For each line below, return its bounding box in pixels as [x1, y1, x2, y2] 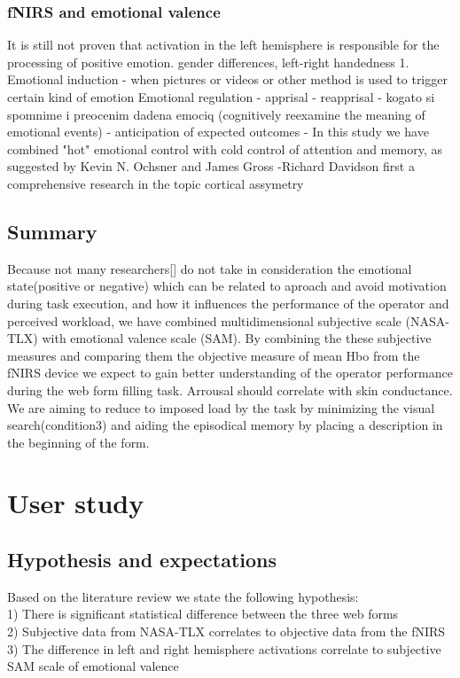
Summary [7, 217, 97, 245]
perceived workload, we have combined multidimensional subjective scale [7, 311, 402, 330]
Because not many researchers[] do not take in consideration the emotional [7, 259, 412, 277]
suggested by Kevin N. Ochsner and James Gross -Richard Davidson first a [7, 157, 415, 175]
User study [7, 485, 144, 521]
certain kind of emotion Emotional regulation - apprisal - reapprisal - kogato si [7, 88, 435, 105]
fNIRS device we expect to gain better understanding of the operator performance [7, 363, 453, 382]
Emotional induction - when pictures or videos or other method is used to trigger [7, 70, 448, 89]
